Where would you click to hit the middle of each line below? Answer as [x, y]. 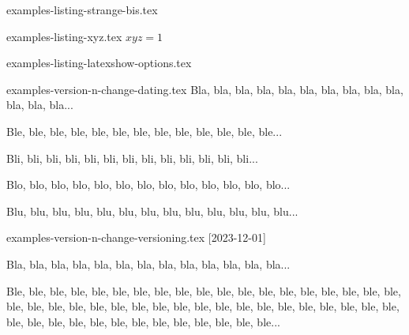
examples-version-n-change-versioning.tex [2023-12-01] [136, 237]
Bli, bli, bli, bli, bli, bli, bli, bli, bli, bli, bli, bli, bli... [132, 158]
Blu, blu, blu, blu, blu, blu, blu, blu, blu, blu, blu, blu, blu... [152, 211]
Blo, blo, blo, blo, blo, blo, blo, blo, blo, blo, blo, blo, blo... [148, 184]
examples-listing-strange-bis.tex [82, 9]
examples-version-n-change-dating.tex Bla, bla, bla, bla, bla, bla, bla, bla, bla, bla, [205, 89]
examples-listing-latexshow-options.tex [99, 63]
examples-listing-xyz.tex [64, 36]
